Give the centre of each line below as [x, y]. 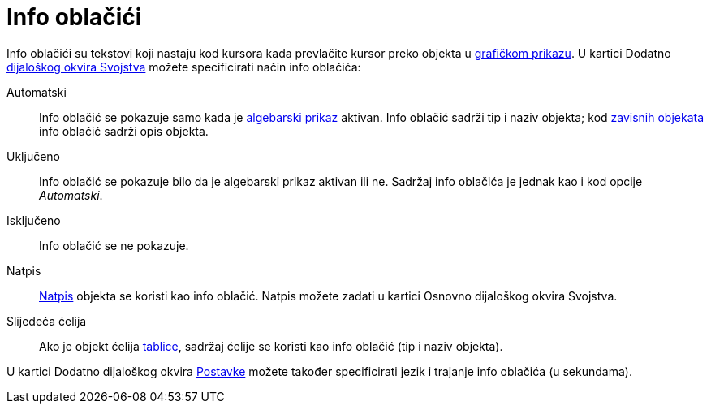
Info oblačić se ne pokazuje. [114, 245]
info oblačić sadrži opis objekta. [124, 131]
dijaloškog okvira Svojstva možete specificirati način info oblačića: [184, 67]
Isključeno [34, 220]
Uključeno [33, 156]
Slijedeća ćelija [47, 321]
